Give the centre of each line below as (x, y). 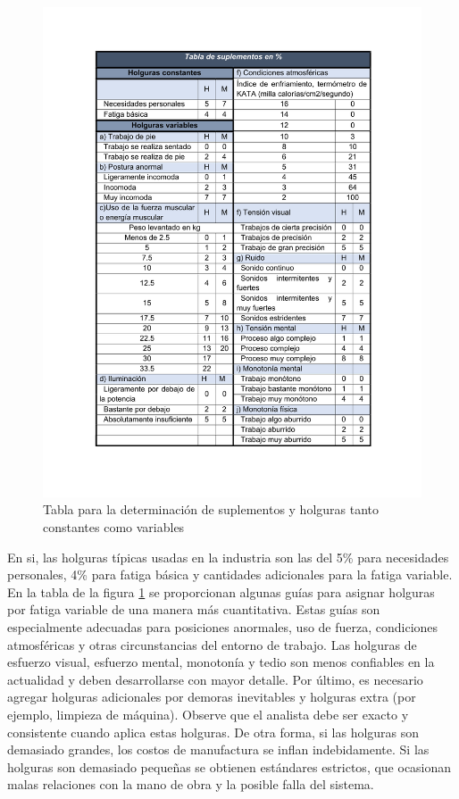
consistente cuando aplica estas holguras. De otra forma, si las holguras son (213, 732)
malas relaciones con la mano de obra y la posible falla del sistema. (191, 784)
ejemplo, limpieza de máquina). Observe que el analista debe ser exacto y (208, 715)
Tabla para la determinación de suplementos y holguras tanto (211, 509)
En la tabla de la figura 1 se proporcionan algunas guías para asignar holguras (221, 591)
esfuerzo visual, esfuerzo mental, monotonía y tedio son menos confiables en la (221, 662)
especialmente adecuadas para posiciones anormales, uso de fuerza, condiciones (223, 627)
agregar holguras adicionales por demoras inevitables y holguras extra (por (212, 697)
